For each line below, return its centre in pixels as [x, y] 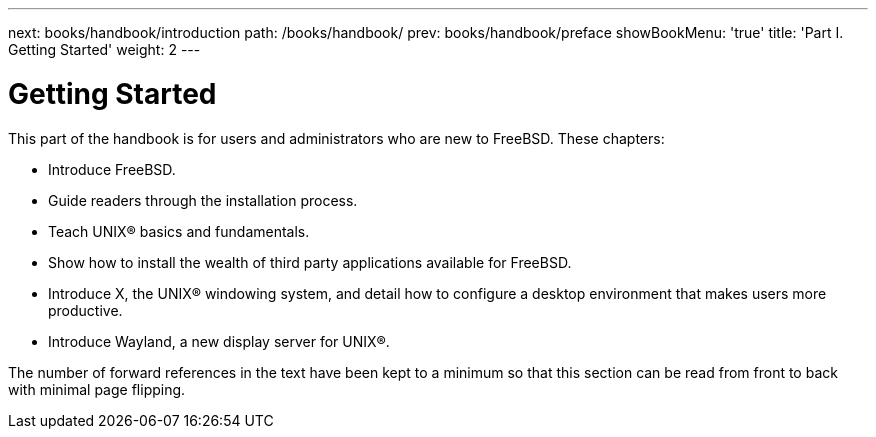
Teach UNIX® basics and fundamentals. [179, 231]
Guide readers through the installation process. [203, 200]
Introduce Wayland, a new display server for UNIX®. [219, 341]
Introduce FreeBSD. [112, 169]
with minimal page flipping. [97, 389]
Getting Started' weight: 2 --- [104, 49]
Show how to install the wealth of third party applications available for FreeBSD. [310, 262]
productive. [85, 310]
